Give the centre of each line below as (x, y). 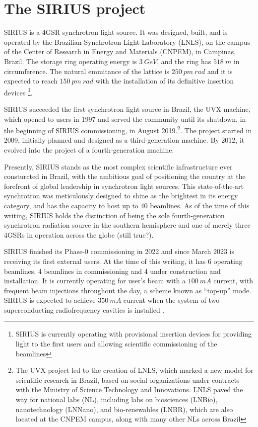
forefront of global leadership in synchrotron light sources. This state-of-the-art (124, 186)
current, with (233, 281)
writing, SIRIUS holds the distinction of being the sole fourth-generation (114, 215)
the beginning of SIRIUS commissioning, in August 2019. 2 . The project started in (128, 129)
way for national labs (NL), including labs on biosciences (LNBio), (117, 399)
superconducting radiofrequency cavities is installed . (84, 309)
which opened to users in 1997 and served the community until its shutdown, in (125, 119)
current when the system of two (171, 300)
